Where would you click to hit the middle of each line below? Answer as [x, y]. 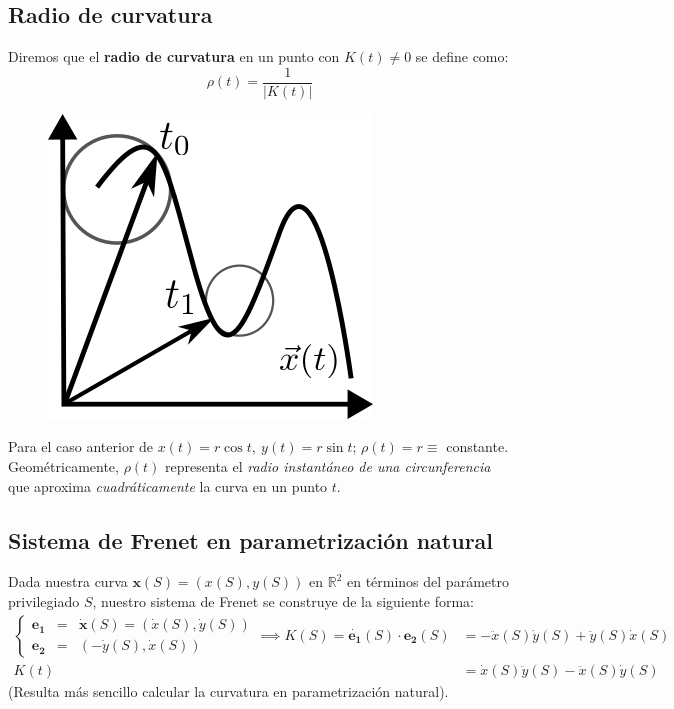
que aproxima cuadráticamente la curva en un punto [168, 485]
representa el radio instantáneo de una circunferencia [328, 466]
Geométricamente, [63, 466]
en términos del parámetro [427, 581]
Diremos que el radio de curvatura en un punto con [174, 56]
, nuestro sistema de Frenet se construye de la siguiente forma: [283, 601]
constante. [477, 446]
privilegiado [44, 601]
